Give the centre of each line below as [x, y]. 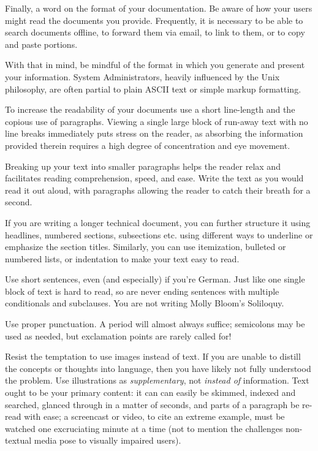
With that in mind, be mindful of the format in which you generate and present [155, 65]
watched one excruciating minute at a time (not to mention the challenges [144, 428]
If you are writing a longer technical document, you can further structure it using [158, 222]
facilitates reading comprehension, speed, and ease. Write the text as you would [154, 178]
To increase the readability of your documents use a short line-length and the [150, 109]
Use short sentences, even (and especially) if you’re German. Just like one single [155, 279]
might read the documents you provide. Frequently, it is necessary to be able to [154, 20]
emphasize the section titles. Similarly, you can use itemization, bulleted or [146, 247]
